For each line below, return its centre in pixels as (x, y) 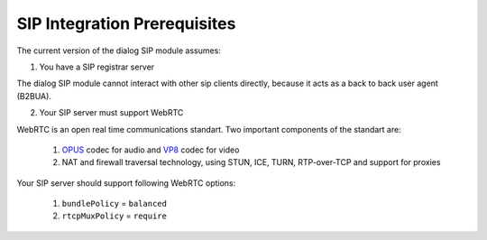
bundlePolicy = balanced (114, 204)
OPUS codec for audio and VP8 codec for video (151, 150)
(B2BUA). (34, 96)
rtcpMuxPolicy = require (114, 216)
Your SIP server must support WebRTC (111, 113)
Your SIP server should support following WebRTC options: (126, 183)
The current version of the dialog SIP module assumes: (119, 51)
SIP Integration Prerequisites (126, 23)
